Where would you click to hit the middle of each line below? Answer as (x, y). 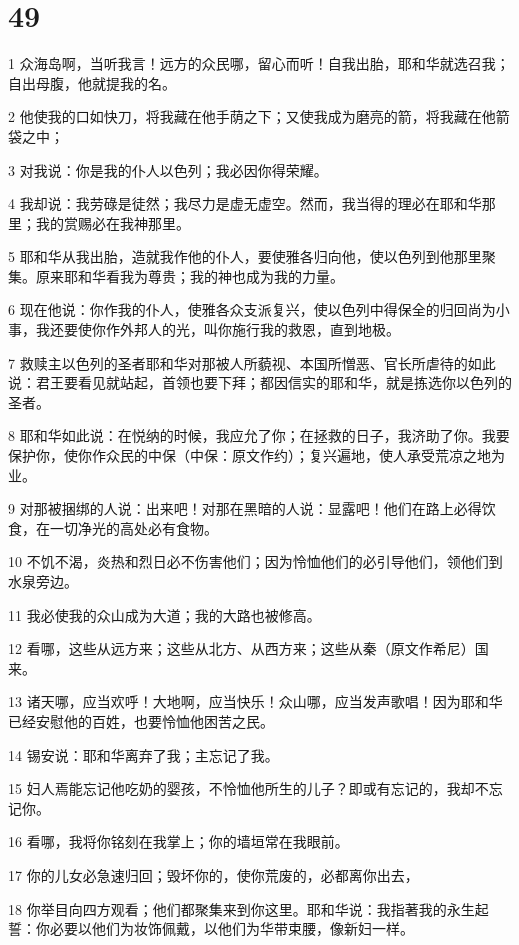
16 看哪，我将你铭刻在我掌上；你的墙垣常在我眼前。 (178, 841)
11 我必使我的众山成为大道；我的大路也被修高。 (164, 614)
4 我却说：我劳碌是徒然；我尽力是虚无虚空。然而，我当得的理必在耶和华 (245, 203)
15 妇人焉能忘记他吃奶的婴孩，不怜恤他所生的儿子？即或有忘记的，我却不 (248, 788)
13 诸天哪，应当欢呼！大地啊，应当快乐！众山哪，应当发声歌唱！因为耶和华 (255, 701)
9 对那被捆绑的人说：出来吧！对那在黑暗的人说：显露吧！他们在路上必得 (245, 508)
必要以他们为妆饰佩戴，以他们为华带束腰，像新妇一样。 (231, 928)
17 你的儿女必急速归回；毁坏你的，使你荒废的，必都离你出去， (213, 874)
